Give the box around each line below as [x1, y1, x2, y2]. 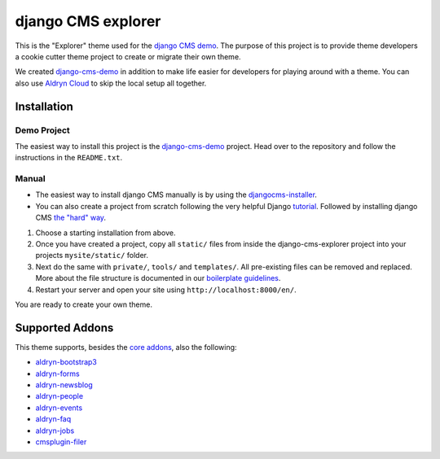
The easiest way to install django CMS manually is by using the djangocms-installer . [35, 190, 318, 199]
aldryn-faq [35, 414, 72, 424]
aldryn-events [35, 403, 83, 413]
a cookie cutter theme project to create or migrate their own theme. [15, 51, 241, 61]
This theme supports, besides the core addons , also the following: [15, 342, 237, 352]
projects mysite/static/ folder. [35, 251, 149, 260]
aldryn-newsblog [35, 380, 93, 390]
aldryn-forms [35, 369, 81, 378]
